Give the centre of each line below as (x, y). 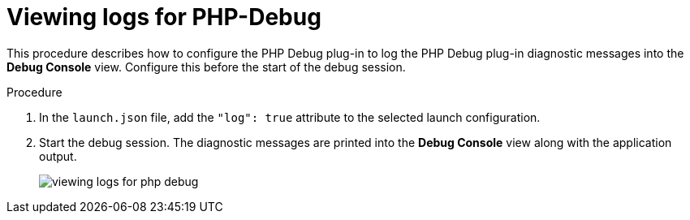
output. (58, 156)
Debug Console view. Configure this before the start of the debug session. (206, 67)
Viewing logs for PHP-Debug (164, 17)
